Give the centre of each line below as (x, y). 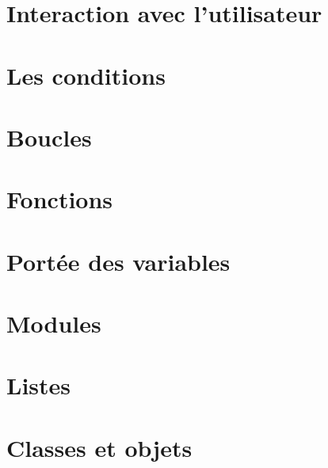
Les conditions (86, 75)
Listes (39, 385)
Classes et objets (99, 447)
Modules (54, 323)
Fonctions (60, 199)
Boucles (49, 137)
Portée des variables (118, 261)
